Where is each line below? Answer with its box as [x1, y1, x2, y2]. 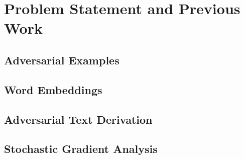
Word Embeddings [4, 82, 102, 97]
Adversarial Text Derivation [4, 111, 153, 127]
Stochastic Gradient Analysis [4, 141, 158, 156]
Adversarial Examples [4, 52, 119, 67]
